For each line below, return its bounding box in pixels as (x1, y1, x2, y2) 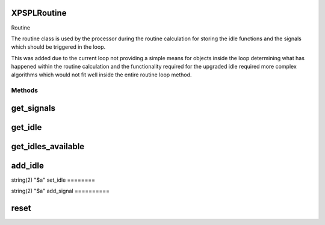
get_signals (11, 103, 55, 113)
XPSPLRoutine (11, 8, 67, 18)
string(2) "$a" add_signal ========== (11, 187, 110, 195)
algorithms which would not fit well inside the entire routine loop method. (11, 71, 192, 78)
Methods (11, 86, 39, 94)
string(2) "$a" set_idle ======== (11, 176, 96, 183)
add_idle (11, 160, 45, 171)
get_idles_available (11, 141, 85, 152)
